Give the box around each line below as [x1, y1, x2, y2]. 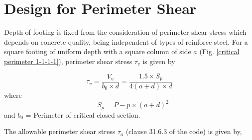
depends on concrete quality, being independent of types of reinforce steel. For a [4, 36, 248, 47]
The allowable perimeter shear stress [4, 126, 116, 137]
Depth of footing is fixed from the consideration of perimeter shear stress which [4, 27, 247, 37]
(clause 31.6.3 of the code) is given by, [126, 126, 242, 137]
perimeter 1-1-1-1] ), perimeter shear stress [4, 56, 132, 66]
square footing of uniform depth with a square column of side [4, 46, 191, 57]
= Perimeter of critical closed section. [25, 109, 140, 120]
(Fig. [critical [199, 46, 240, 57]
